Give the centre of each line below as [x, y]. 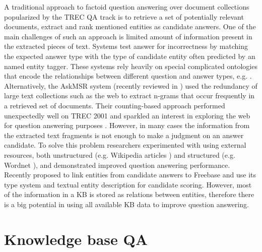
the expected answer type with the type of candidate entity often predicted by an [130, 56]
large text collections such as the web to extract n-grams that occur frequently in [129, 96]
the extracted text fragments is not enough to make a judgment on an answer [124, 135]
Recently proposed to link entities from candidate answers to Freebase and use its [130, 175]
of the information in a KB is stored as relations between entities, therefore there [129, 194]
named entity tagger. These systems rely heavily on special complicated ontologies [131, 66]
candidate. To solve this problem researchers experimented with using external [125, 145]
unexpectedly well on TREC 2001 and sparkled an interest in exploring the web [127, 115]
